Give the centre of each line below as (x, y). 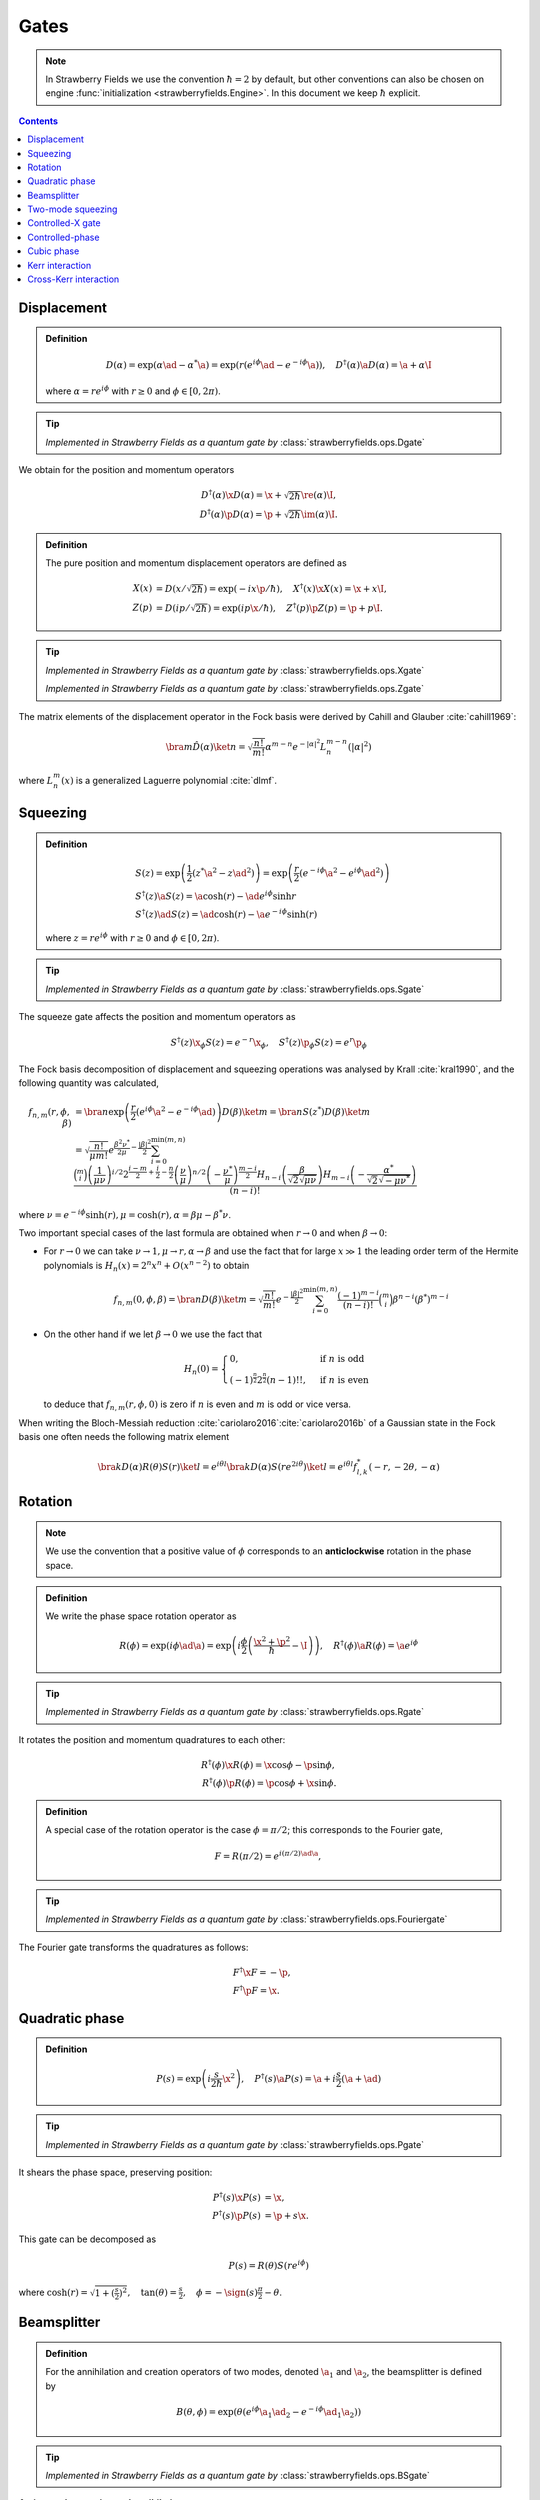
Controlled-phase (63, 237)
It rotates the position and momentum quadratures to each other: (152, 1739)
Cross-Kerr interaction (73, 279)
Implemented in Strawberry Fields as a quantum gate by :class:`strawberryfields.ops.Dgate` (235, 442)
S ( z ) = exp (158, 873)
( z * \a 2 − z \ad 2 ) (223, 872)
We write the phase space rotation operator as (141, 1616)
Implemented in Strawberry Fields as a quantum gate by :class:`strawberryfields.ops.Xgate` (235, 670)
